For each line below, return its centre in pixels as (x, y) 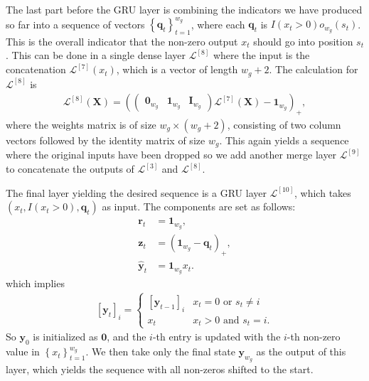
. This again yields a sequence (284, 140)
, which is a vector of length (177, 69)
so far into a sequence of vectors (75, 24)
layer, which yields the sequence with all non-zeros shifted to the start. (160, 369)
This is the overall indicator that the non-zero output (122, 41)
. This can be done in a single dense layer (96, 55)
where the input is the (261, 55)
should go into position (303, 41)
